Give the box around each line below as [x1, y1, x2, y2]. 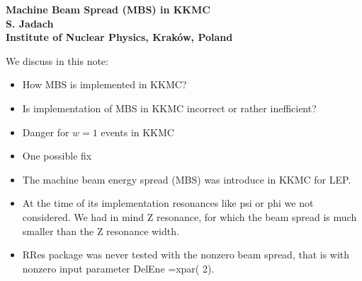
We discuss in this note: [6, 53, 108, 68]
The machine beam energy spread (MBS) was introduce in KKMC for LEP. [22, 172, 351, 186]
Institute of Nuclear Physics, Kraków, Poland [6, 30, 233, 44]
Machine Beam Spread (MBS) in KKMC [6, 2, 210, 16]
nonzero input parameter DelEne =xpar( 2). [22, 261, 215, 275]
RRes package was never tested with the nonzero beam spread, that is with [22, 247, 350, 262]
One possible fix [22, 148, 92, 163]
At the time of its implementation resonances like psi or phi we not [22, 196, 314, 210]
